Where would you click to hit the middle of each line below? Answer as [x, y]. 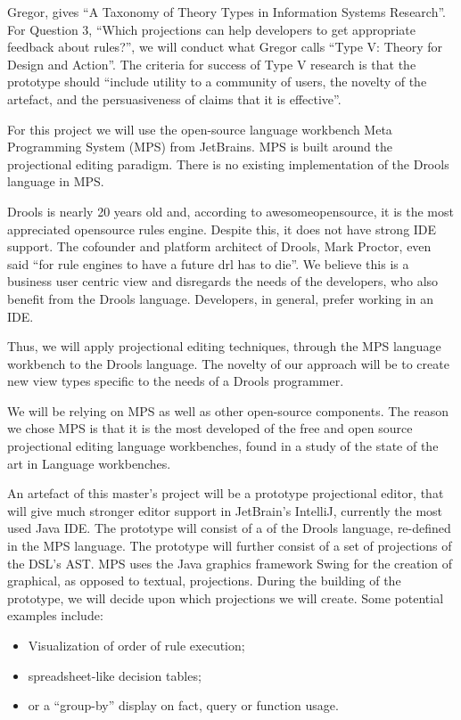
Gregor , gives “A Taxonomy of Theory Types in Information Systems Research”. [227, 12]
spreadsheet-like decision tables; [115, 675]
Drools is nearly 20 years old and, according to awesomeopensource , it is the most [230, 211]
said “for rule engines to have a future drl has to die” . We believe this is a [208, 263]
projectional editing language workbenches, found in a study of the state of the [223, 446]
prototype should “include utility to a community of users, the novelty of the [217, 82]
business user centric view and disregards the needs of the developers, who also [223, 281]
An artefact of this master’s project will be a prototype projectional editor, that [226, 493]
